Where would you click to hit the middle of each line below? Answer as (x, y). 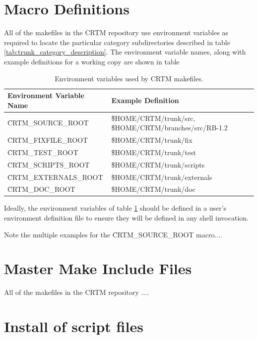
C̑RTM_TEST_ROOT (43, 152)
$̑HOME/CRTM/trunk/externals (162, 177)
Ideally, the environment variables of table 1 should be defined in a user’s (115, 208)
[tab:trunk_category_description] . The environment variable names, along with (125, 52)
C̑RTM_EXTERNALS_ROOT (55, 177)
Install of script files (74, 326)
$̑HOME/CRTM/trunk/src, (153, 118)
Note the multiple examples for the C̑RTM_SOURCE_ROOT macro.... (113, 234)
